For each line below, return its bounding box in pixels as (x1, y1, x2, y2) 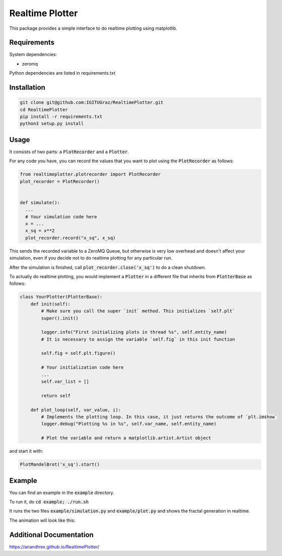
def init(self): (30, 301, 70, 307)
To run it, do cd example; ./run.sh (9, 499, 89, 505)
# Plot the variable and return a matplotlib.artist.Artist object (41, 435, 211, 441)
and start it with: (9, 448, 43, 454)
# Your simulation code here (25, 214, 98, 219)
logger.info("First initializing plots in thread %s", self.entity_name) (41, 329, 228, 335)
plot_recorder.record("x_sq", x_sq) (25, 235, 116, 240)
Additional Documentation (9, 530, 94, 539)
